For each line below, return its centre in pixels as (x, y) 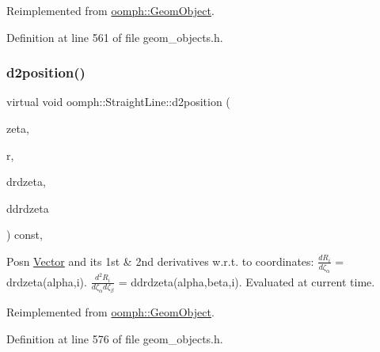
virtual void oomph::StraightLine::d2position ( (118, 102)
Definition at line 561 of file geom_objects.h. (115, 37)
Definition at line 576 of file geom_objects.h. (115, 338)
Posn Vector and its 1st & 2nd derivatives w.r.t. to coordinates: (160, 261)
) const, (25, 235)
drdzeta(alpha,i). (47, 281)
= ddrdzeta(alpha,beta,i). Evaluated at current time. (247, 281)
